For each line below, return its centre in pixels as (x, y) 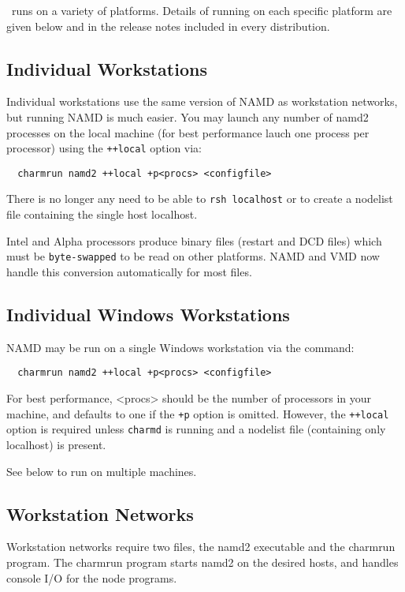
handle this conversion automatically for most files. (129, 271)
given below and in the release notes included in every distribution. (168, 26)
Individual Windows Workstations (148, 314)
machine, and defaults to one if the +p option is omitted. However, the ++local (198, 413)
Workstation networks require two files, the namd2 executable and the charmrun (201, 547)
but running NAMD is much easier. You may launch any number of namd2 (188, 116)
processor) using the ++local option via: (104, 148)
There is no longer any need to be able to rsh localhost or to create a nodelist (200, 199)
